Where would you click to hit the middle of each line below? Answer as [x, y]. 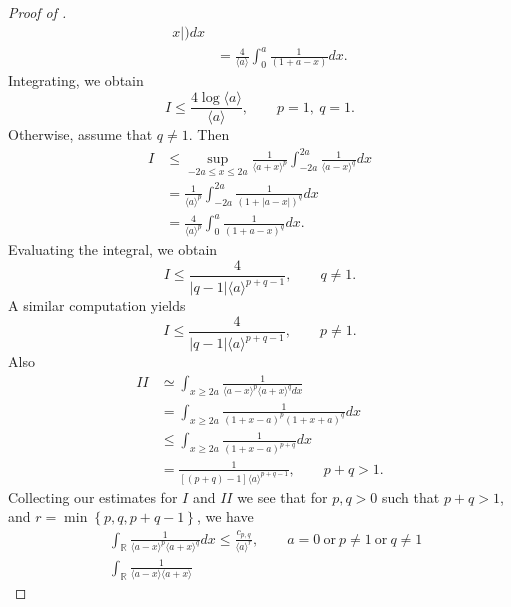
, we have [225, 516]
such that [410, 496]
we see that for [282, 496]
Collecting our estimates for [93, 496]
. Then [209, 134]
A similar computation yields [97, 305]
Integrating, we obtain [76, 80]
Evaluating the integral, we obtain [113, 249]
